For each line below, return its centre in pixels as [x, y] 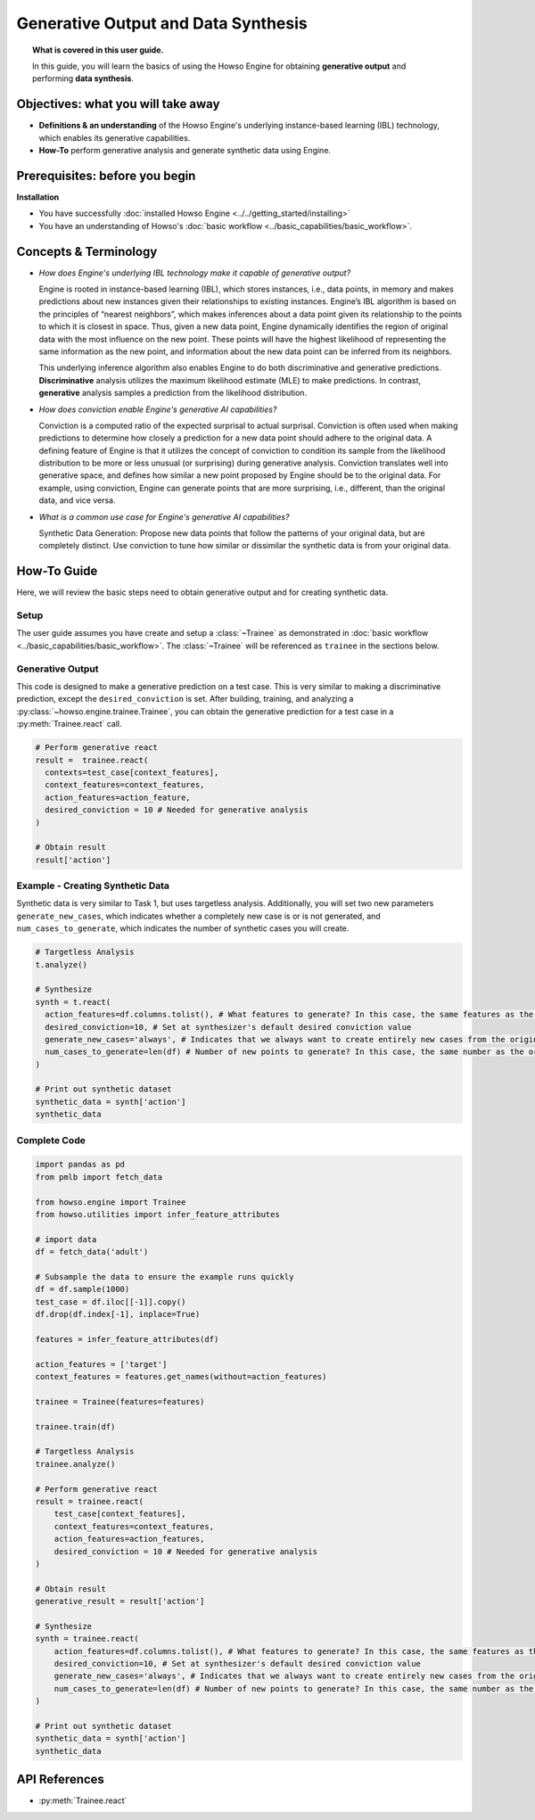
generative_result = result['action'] [120, 1602]
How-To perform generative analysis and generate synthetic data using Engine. [185, 151]
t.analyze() [62, 964]
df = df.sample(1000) [82, 1289]
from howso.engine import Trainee [111, 1202]
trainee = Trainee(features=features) [120, 1401]
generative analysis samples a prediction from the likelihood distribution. [173, 393]
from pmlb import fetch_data [99, 1177]
